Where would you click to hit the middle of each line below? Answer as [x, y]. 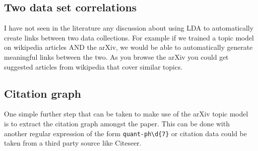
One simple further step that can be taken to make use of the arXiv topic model [126, 114]
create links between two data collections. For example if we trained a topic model [129, 37]
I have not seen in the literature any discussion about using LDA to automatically [129, 28]
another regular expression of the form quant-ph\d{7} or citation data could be [126, 133]
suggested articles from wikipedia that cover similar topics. [93, 66]
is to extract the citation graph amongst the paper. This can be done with [117, 123]
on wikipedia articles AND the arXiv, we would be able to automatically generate [128, 47]
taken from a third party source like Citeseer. [73, 143]
